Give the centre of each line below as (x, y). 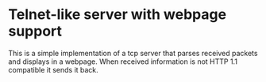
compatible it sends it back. (54, 69)
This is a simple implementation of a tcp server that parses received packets (133, 53)
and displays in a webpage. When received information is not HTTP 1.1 (123, 61)
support (35, 31)
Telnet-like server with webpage (118, 15)
